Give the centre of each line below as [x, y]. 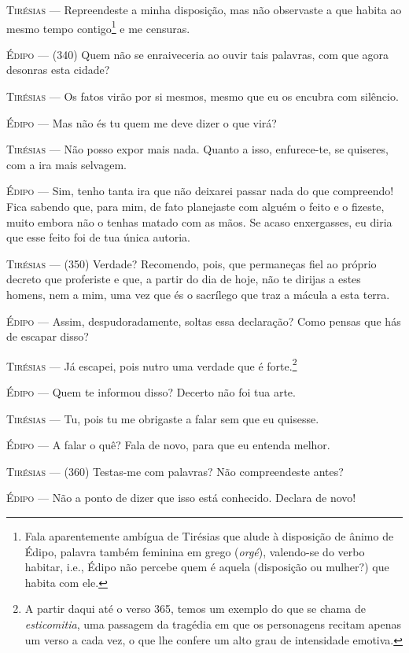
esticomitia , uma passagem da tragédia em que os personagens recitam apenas [213, 623]
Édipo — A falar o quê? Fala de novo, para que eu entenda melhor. [168, 445]
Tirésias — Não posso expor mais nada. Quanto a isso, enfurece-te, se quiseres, [197, 149]
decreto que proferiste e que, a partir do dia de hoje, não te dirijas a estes [184, 279]
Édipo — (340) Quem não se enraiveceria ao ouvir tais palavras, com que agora [198, 54]
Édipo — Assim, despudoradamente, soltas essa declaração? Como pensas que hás [204, 321]
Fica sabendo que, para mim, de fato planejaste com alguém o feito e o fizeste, [195, 206]
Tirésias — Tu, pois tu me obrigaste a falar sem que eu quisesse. [163, 418]
